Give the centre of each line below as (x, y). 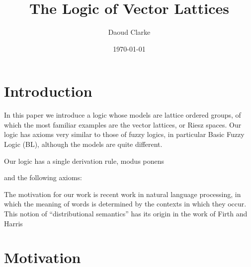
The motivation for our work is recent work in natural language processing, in (123, 194)
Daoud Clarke (129, 32)
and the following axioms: (43, 177)
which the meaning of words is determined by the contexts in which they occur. (125, 204)
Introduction (48, 91)
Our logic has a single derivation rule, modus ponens (84, 161)
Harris (13, 223)
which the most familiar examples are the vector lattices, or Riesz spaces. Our (123, 124)
